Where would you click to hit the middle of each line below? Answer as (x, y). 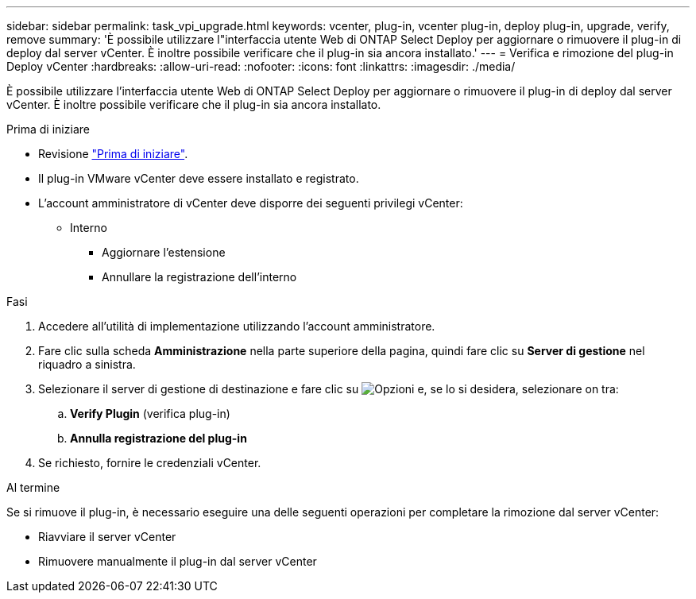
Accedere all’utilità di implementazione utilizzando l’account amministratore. (237, 326)
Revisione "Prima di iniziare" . (113, 154)
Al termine (33, 487)
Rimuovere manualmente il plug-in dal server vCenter (178, 561)
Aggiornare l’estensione (164, 252)
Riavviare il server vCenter (107, 537)
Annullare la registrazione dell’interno (199, 277)
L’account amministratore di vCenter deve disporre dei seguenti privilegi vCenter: (251, 203)
